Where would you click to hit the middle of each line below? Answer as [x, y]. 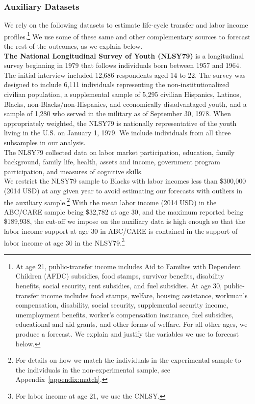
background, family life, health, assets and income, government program [112, 162]
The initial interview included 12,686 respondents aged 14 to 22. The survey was [125, 75]
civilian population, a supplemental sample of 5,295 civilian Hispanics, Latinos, [123, 94]
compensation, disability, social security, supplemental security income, [122, 305]
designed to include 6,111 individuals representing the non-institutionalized [117, 84]
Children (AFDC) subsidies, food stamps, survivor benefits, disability [120, 276]
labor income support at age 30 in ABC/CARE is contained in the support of [121, 231]
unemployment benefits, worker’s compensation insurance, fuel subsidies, [125, 314]
